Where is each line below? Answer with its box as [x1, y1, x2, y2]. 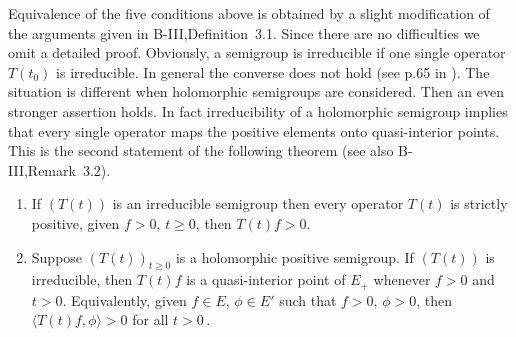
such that [279, 289, 337, 310]
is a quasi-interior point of [186, 269, 346, 290]
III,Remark [8, 159, 76, 180]
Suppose [31, 246, 83, 267]
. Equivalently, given [62, 289, 187, 310]
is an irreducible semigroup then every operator [112, 193, 404, 214]
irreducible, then [31, 269, 133, 290]
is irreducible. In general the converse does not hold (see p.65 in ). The [56, 61, 490, 82]
